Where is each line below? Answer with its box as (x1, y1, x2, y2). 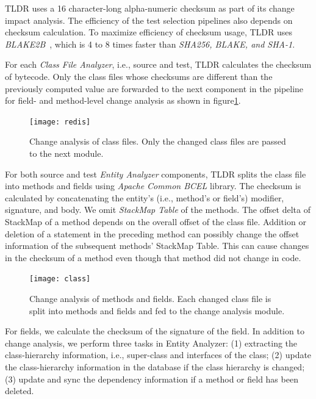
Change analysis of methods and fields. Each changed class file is (29, 292, 271, 304)
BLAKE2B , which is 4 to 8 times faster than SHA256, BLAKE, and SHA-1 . (5, 37, 295, 50)
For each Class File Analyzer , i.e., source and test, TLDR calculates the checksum (5, 58, 312, 71)
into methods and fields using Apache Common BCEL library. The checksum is (5, 179, 301, 192)
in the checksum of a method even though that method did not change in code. (5, 251, 301, 264)
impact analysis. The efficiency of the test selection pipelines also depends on (5, 13, 293, 26)
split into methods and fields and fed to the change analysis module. (29, 304, 285, 317)
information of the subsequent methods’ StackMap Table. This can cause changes (5, 239, 309, 252)
